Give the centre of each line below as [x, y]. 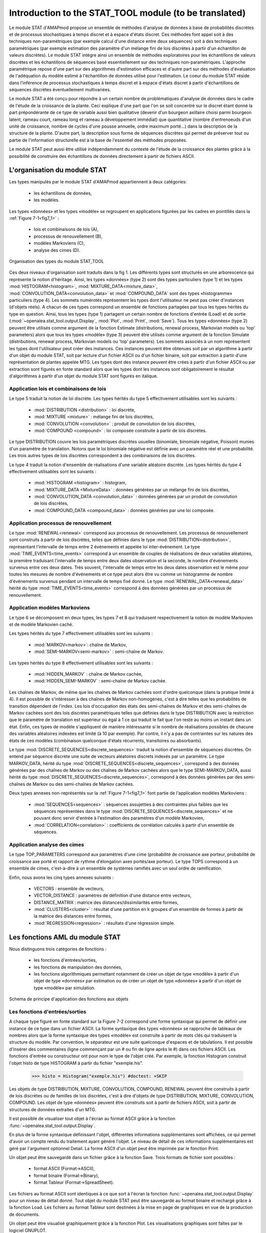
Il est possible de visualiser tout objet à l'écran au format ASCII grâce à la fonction [92, 1119]
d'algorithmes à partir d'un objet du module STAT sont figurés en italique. [83, 376]
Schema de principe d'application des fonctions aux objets [69, 999]
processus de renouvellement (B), [68, 236]
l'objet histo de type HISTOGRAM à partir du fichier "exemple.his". [76, 1063]
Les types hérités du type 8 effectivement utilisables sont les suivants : [81, 663]
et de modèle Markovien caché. [41, 624]
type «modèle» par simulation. [65, 988]
